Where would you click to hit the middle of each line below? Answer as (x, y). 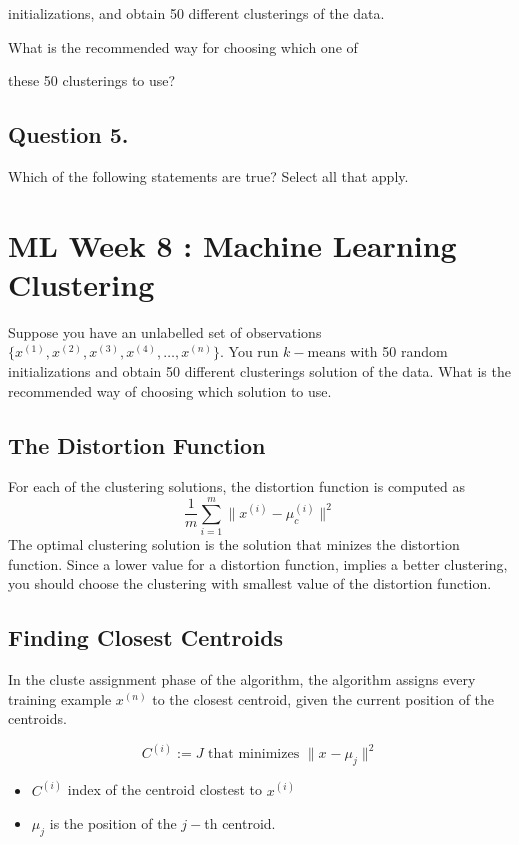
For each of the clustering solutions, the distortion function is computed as (236, 486)
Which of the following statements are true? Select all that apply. (208, 175)
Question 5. (68, 134)
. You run (249, 351)
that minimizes (254, 754)
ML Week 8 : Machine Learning (232, 244)
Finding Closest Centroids (146, 637)
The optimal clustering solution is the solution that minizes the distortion (234, 544)
